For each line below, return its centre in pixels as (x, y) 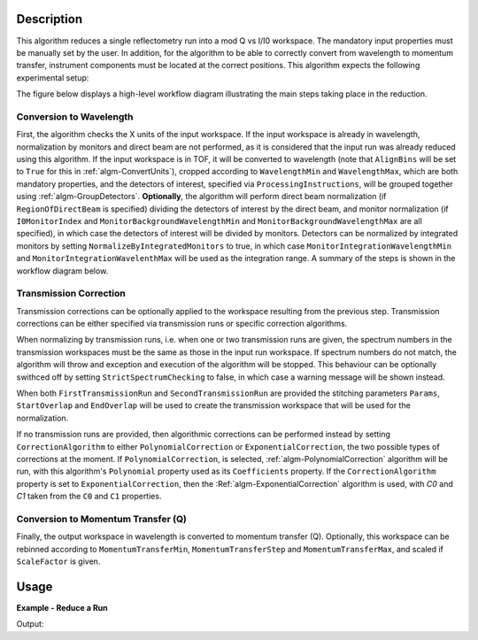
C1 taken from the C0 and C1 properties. (89, 497)
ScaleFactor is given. (58, 561)
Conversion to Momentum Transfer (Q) (102, 519)
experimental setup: (53, 77)
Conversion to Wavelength (75, 117)
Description (50, 19)
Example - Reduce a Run (62, 607)
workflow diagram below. (62, 271)
